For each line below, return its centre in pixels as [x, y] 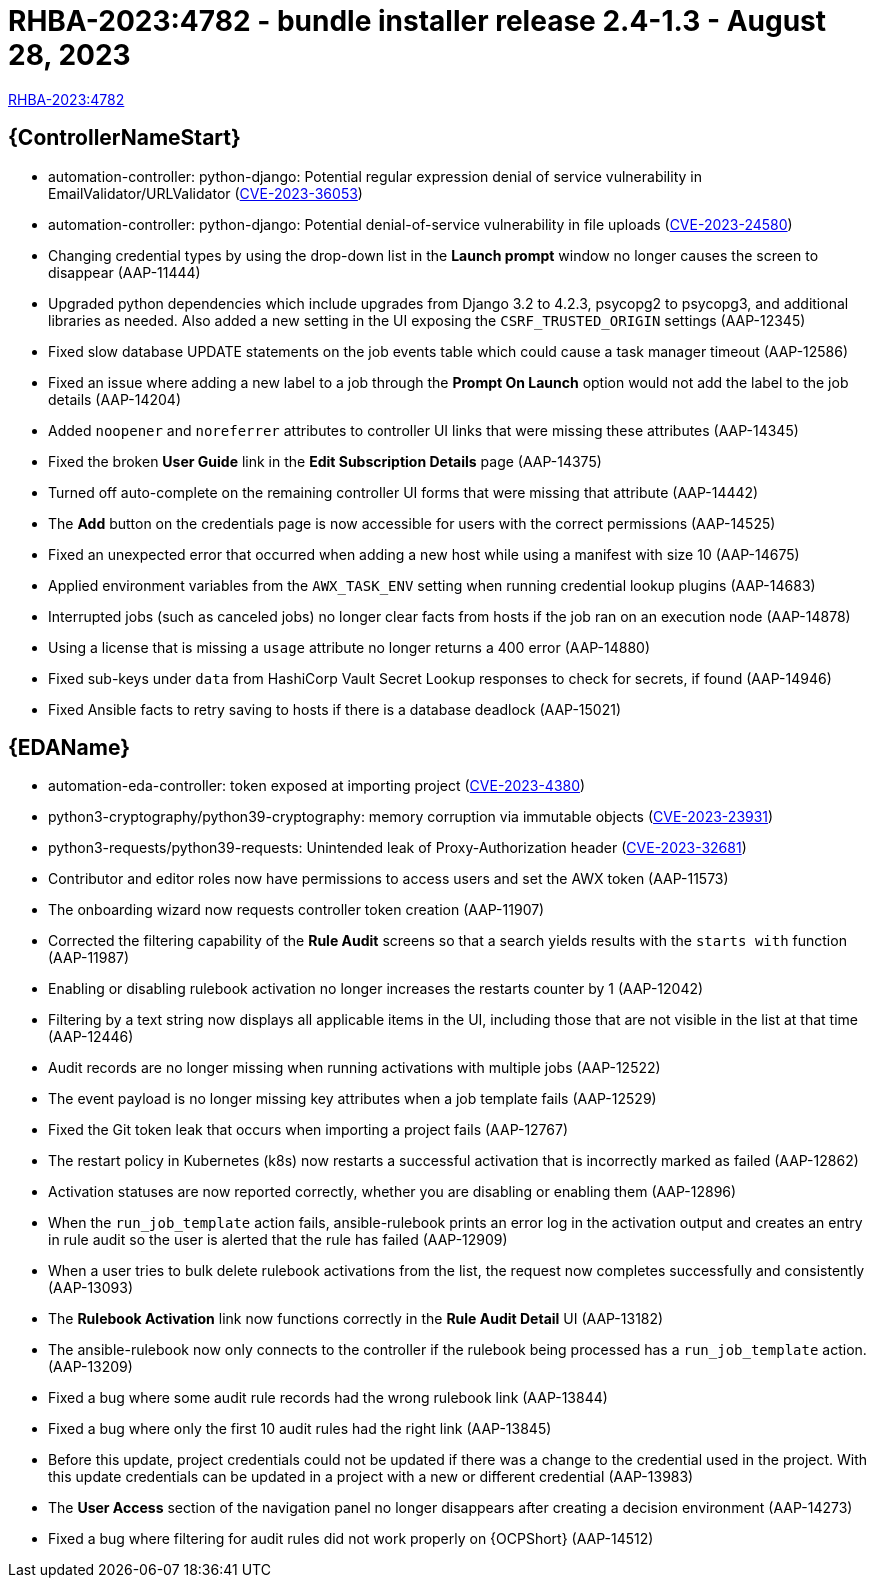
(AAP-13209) [90, 1367]
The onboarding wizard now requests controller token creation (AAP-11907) [296, 910]
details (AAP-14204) [114, 399]
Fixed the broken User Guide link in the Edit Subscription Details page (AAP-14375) [325, 461]
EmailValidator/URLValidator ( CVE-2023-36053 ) [205, 193]
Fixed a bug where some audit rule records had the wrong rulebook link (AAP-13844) [328, 1398]
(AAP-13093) [90, 1288]
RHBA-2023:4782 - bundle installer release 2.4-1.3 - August [417, 21]
